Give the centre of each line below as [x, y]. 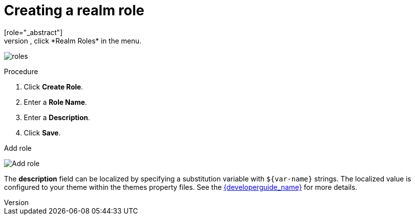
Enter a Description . [57, 117]
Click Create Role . [54, 87]
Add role [18, 148]
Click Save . [42, 132]
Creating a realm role [74, 10]
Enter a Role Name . [56, 102]
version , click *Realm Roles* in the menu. [73, 41]
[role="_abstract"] [33, 32]
